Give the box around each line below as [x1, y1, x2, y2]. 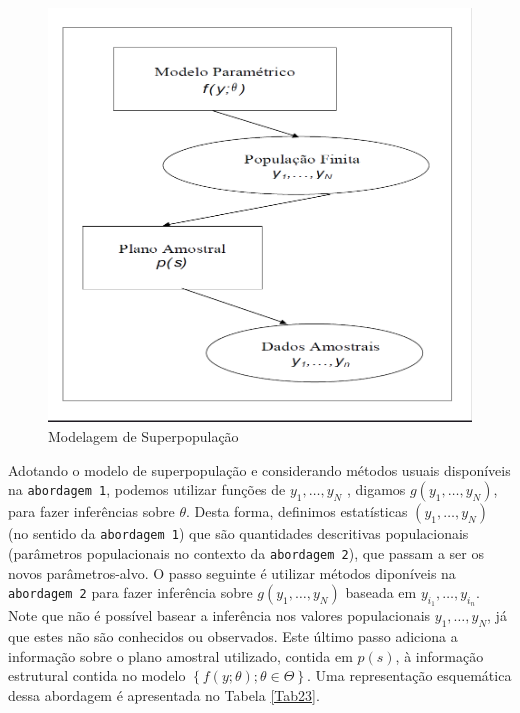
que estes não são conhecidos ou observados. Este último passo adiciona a [8, 626, 458, 647]
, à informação [395, 645, 484, 666]
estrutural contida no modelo [8, 665, 186, 686]
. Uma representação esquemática [307, 665, 512, 686]
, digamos [346, 479, 406, 500]
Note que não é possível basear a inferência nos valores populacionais [8, 605, 431, 626]
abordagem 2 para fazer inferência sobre [8, 582, 253, 603]
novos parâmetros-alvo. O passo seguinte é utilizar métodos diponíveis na [8, 562, 456, 583]
